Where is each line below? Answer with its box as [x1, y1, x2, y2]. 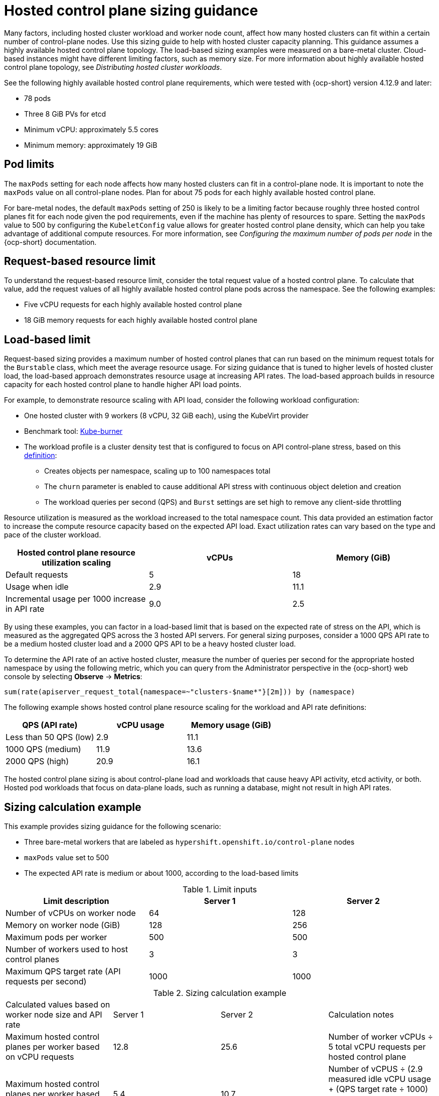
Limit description [43, 896, 109, 906]
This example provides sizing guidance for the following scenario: [4, 822, 221, 831]
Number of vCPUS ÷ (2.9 [328, 1064, 423, 1074]
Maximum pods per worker [6, 932, 107, 943]
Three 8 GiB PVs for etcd [24, 109, 106, 118]
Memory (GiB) [336, 553, 390, 563]
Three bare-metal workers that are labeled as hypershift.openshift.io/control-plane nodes [24, 838, 355, 847]
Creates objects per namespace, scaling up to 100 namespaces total [44, 467, 270, 476]
